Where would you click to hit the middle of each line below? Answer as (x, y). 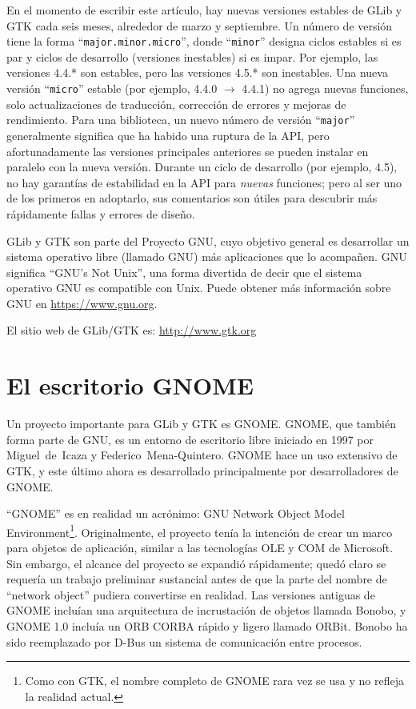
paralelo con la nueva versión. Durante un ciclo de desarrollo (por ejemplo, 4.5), (202, 167)
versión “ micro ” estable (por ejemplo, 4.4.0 (112, 88)
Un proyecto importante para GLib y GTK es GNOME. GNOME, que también (201, 424)
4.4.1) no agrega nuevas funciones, (325, 88)
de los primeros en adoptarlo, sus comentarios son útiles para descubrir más (192, 198)
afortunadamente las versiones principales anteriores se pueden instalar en (188, 151)
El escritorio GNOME (130, 385)
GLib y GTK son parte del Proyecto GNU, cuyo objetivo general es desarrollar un (208, 240)
